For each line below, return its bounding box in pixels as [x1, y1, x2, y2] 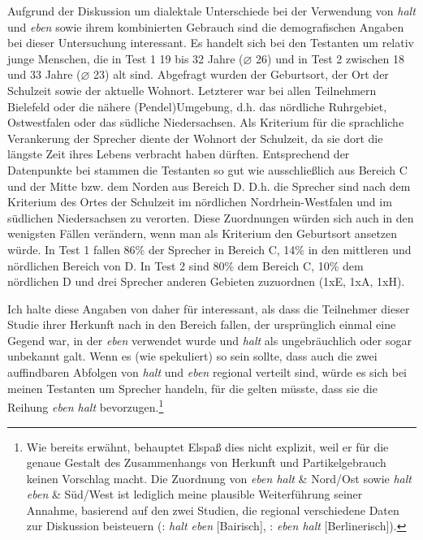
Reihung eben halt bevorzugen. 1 [7, 396, 164, 415]
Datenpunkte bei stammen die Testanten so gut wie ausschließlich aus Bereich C [7, 161, 408, 178]
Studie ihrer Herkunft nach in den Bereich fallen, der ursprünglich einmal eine [7, 316, 396, 333]
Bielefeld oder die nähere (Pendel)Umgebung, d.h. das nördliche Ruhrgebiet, [7, 97, 387, 114]
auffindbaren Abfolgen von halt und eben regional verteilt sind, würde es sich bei [7, 364, 408, 381]
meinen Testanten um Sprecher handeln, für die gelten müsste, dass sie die [7, 379, 378, 396]
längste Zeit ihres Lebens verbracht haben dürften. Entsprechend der [7, 145, 350, 162]
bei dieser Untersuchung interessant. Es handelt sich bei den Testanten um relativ [7, 34, 414, 51]
